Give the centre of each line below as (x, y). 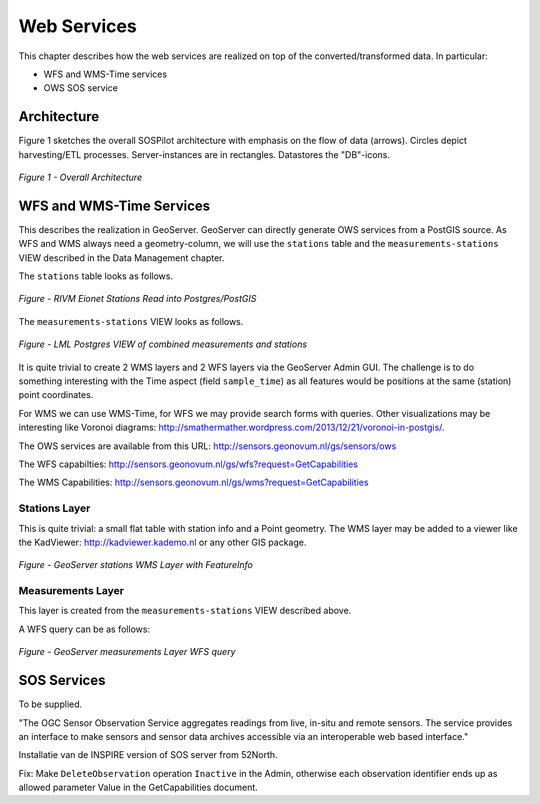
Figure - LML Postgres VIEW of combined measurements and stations (163, 344)
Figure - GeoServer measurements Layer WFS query (127, 652)
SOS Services (62, 680)
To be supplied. (50, 704)
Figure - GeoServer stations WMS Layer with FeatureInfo (136, 565)
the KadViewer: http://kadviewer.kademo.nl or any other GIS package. (162, 542)
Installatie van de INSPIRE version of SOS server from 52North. (148, 755)
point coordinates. (56, 395)
